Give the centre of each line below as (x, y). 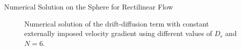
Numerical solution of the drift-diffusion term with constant (117, 23)
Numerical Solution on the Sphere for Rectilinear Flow (89, 6)
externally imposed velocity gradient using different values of (118, 33)
